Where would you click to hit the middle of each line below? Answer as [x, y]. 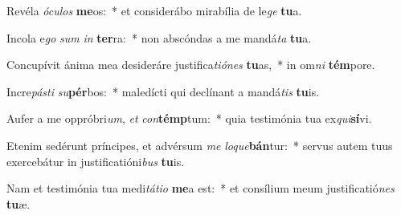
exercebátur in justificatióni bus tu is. [96, 161]
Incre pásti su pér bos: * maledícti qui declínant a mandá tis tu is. [163, 91]
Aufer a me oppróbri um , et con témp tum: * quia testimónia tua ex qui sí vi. [189, 118]
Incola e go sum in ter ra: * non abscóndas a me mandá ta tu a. [159, 37]
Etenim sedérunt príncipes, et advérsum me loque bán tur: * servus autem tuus [200, 145]
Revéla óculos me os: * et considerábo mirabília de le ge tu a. [154, 10]
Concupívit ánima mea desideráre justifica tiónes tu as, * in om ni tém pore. [191, 65]
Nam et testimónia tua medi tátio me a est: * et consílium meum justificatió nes [200, 188]
